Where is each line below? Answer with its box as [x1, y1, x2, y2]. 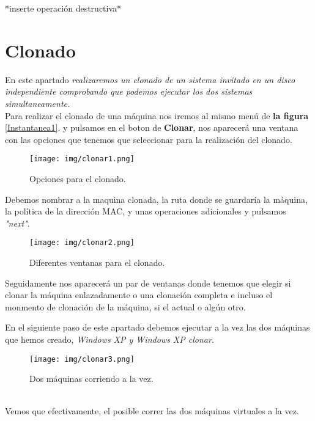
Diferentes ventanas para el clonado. [29, 255, 165, 268]
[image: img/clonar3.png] [29, 354, 135, 364]
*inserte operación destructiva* [5, 2, 122, 14]
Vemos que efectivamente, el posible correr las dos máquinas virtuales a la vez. [5, 405, 299, 417]
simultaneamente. [5, 97, 70, 109]
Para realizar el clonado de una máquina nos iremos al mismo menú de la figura [5, 109, 309, 122]
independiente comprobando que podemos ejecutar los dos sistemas [5, 85, 253, 98]
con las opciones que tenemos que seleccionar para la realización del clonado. [5, 133, 292, 145]
